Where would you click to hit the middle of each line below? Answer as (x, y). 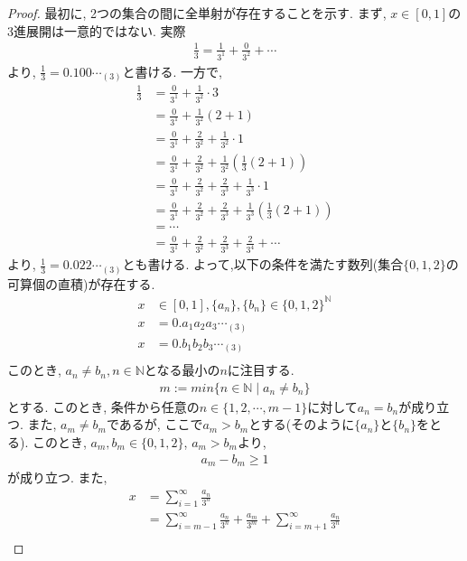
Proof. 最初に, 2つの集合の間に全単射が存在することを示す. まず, (197, 13)
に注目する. (261, 370)
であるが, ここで (154, 424)
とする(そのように (302, 424)
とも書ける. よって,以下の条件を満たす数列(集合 (263, 264)
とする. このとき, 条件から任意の (103, 406)
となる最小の (182, 370)
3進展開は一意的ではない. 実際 (97, 30)
